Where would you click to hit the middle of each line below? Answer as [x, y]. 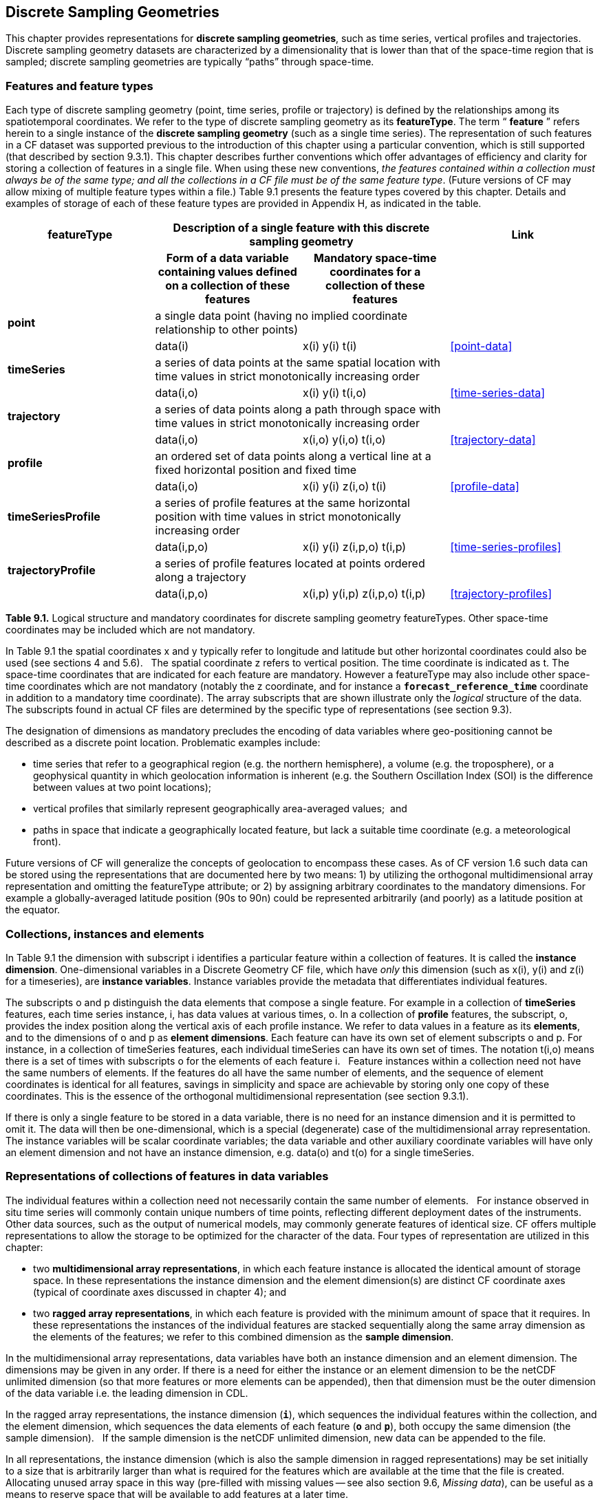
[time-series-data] [498, 393]
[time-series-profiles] [506, 547]
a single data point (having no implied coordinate [281, 316]
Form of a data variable [227, 258]
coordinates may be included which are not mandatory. [130, 630]
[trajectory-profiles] [501, 594]
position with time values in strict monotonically [278, 517]
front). [47, 842]
